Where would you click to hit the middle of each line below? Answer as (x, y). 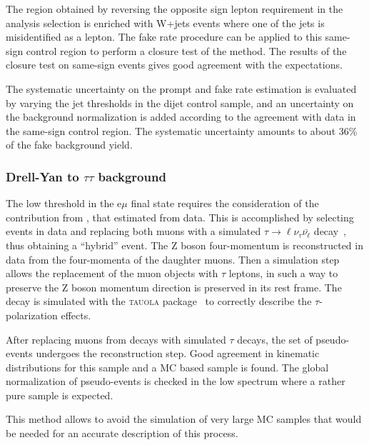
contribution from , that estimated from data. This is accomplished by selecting (180, 217)
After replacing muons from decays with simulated (116, 339)
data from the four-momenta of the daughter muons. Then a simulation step (173, 259)
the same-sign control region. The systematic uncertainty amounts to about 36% (182, 130)
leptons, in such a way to (283, 273)
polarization (32, 315)
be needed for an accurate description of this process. (122, 433)
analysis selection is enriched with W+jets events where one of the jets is (165, 22)
